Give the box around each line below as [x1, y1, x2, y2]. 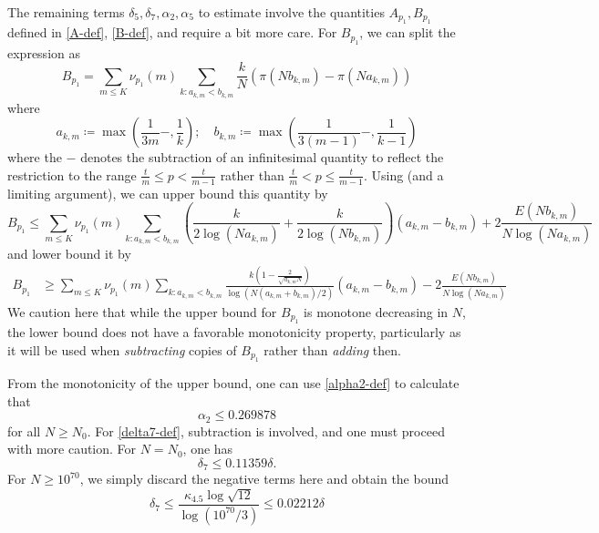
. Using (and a [363, 165, 444, 184]
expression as [7, 43, 80, 62]
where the [7, 148, 62, 167]
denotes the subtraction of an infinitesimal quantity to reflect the [80, 148, 444, 167]
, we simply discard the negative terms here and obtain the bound [79, 469, 449, 488]
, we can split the [359, 23, 456, 42]
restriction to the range [7, 165, 137, 184]
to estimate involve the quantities [198, 3, 385, 21]
